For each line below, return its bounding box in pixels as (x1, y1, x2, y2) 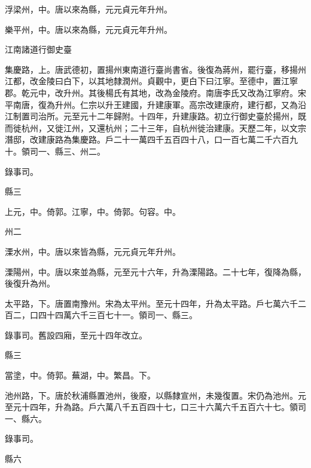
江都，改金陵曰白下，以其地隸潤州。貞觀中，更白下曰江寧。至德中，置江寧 (5, 75, 298, 87)
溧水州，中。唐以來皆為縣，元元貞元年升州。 (5, 245, 181, 257)
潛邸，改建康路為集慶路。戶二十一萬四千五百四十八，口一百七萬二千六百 (5, 133, 289, 146)
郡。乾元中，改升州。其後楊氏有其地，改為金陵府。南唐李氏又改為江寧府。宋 (5, 86, 306, 98)
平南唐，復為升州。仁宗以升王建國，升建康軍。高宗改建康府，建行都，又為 (5, 98, 298, 110)
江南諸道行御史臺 (5, 43, 72, 56)
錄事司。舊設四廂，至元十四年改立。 (5, 328, 147, 341)
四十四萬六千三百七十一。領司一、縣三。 (38, 309, 197, 321)
